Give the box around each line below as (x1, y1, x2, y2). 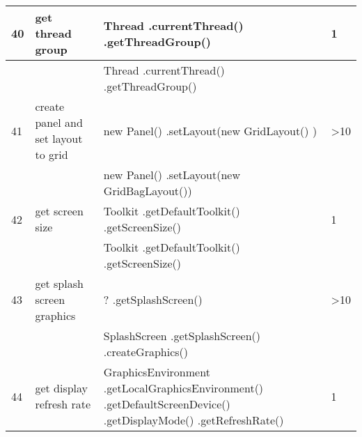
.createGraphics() (103, 344, 189, 360)
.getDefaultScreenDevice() (103, 396, 230, 412)
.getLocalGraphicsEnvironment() (103, 380, 264, 396)
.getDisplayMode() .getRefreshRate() (103, 412, 284, 428)
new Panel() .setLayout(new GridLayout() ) (103, 122, 317, 139)
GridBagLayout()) (103, 183, 192, 199)
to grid (35, 146, 68, 162)
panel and (35, 114, 83, 130)
